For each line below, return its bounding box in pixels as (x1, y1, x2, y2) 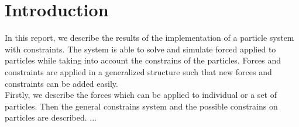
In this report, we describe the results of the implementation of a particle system (5, 31, 294, 44)
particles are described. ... (5, 111, 97, 124)
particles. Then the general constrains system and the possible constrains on (5, 100, 278, 112)
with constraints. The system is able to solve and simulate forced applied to (5, 43, 276, 55)
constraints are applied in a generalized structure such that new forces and (5, 65, 272, 77)
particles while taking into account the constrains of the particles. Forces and (5, 54, 281, 66)
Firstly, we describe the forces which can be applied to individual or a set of (5, 89, 277, 101)
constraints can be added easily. (5, 77, 118, 89)
